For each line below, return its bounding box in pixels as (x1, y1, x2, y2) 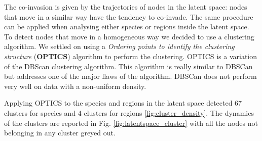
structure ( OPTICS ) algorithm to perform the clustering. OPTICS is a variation (4, 51, 257, 61)
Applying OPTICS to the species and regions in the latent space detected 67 (4, 98, 242, 108)
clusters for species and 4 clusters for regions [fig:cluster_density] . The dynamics (4, 107, 254, 118)
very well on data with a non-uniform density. (4, 80, 146, 91)
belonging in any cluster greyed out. (4, 127, 116, 138)
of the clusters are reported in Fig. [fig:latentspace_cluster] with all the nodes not (4, 117, 258, 128)
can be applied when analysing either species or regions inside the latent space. (4, 21, 249, 32)
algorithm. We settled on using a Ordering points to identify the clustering (4, 41, 235, 52)
